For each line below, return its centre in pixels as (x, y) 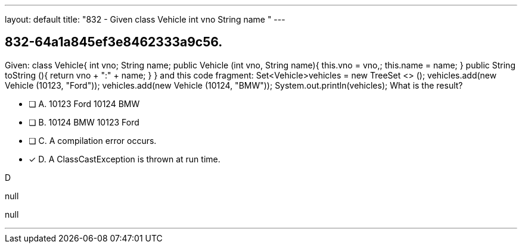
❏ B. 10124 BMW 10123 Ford (84, 122)
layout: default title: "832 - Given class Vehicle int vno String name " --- (145, 19)
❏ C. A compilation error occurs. (93, 140)
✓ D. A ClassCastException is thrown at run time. (125, 159)
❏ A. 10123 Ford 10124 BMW (84, 103)
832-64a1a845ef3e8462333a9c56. (114, 42)
